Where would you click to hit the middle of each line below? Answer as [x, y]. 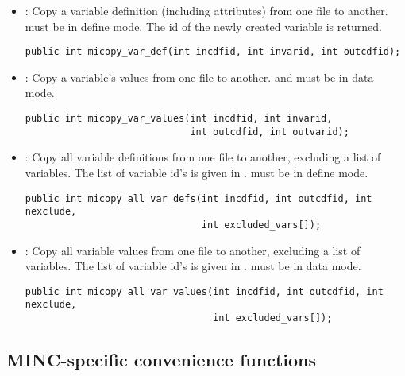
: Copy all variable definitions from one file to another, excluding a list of [203, 157]
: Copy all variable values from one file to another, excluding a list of [193, 250]
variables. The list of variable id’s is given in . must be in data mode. [193, 266]
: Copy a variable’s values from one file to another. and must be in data [199, 77]
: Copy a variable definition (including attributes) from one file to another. [206, 10]
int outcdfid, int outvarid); [270, 132]
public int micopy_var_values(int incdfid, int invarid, [179, 119]
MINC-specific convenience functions [161, 360]
